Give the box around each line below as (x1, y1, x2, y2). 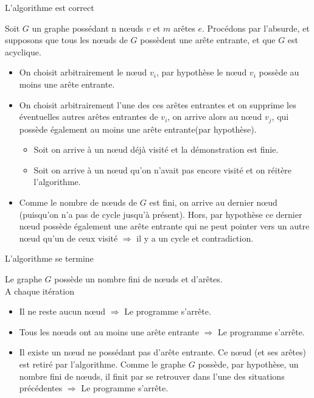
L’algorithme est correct (5, 1, 94, 13)
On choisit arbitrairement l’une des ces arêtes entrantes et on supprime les (19, 98, 296, 111)
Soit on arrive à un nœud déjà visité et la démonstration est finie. (33, 143, 279, 156)
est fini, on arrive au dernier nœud (149, 195, 277, 208)
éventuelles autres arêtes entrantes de (19, 110, 158, 123)
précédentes (19, 382, 63, 394)
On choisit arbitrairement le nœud (19, 66, 147, 79)
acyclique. (5, 45, 41, 58)
